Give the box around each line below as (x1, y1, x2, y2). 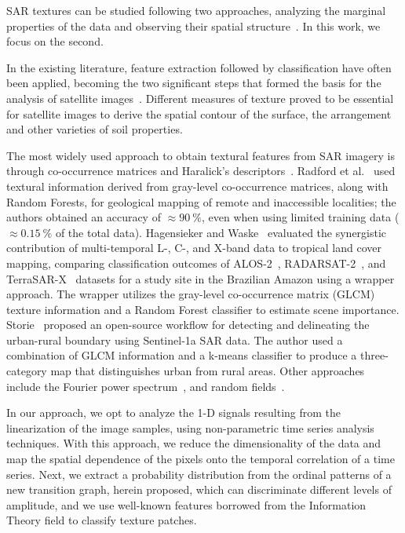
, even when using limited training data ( (201, 209, 400, 225)
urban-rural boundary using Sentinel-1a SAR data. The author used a (6, 331, 343, 348)
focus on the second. (6, 33, 104, 49)
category (6, 363, 47, 379)
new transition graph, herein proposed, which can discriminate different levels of (6, 481, 392, 498)
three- (359, 347, 389, 363)
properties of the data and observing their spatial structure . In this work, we (6, 17, 381, 34)
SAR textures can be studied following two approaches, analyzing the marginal (6, 2, 386, 18)
